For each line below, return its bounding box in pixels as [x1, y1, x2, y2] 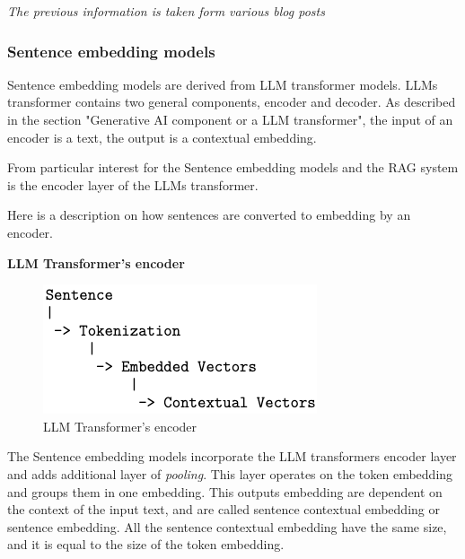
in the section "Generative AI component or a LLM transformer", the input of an [7, 110, 453, 128]
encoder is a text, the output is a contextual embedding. [7, 127, 317, 146]
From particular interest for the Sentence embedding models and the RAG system [7, 158, 459, 177]
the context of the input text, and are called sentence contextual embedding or [7, 500, 440, 519]
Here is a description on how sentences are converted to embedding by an [7, 205, 411, 224]
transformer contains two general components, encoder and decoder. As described [7, 92, 456, 111]
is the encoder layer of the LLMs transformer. [7, 175, 259, 194]
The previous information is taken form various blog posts [7, 2, 325, 20]
